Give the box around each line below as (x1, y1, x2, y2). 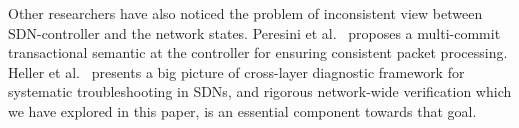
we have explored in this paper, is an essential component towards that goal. (8, 100, 477, 121)
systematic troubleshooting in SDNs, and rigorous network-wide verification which (8, 81, 512, 102)
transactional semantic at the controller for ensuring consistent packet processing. (8, 42, 508, 63)
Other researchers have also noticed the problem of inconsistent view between (8, 3, 483, 23)
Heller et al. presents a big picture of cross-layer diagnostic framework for (8, 61, 465, 82)
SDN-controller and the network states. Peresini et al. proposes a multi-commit (8, 22, 501, 43)
